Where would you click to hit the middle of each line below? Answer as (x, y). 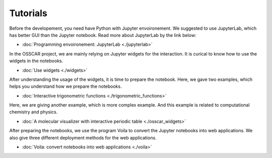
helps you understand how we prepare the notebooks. (65, 86)
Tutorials (28, 13)
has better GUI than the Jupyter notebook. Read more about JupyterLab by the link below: (103, 35)
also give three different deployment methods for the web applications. (83, 138)
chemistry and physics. (33, 112)
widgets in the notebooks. (36, 61)
